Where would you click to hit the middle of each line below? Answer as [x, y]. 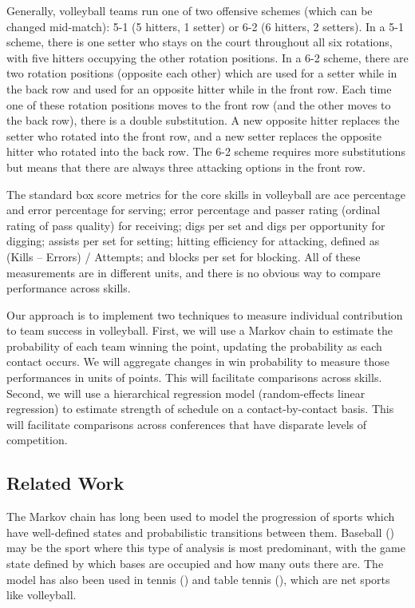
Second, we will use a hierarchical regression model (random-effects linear [186, 393]
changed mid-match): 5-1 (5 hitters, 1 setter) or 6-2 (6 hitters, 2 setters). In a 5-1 [205, 26]
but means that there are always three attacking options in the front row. [186, 167]
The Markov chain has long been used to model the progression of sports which [201, 517]
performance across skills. [69, 288]
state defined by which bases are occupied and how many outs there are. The [195, 564]
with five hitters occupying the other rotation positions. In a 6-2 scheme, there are [207, 57]
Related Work [65, 483]
